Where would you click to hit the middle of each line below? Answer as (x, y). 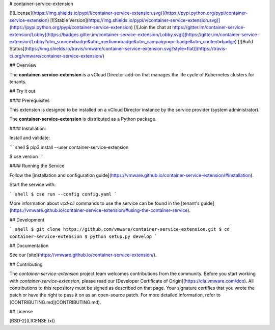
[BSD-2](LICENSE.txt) (32, 321)
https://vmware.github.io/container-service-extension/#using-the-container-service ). (101, 210)
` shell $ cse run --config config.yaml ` (63, 194)
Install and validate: (30, 138)
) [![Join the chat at (151, 28)
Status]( (18, 49)
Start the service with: (33, 185)
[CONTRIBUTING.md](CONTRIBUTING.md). (55, 302)
